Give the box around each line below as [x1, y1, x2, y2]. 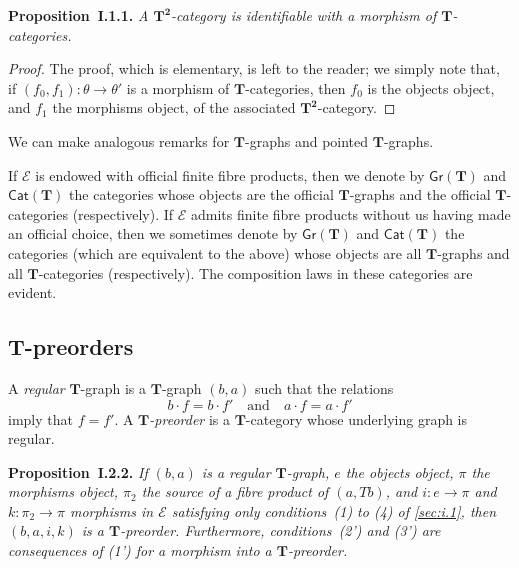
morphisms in [69, 500, 154, 521]
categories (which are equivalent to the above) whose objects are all [8, 242, 422, 263]
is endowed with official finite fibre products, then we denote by [35, 164, 425, 185]
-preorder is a [149, 408, 230, 429]
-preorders [24, 331, 134, 362]
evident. [8, 282, 57, 303]
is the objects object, [367, 77, 495, 98]
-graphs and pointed [245, 130, 369, 151]
